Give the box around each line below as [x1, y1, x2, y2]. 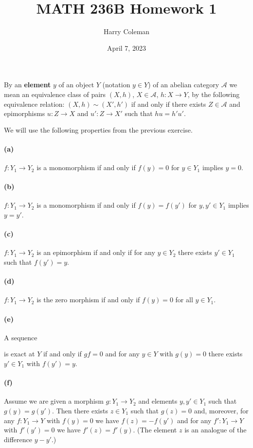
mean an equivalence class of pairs [4, 89, 106, 99]
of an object [58, 79, 94, 90]
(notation [102, 79, 130, 90]
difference [4, 434, 32, 444]
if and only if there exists [131, 98, 206, 109]
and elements [138, 396, 178, 406]
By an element [4, 79, 51, 90]
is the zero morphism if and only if [36, 294, 140, 305]
